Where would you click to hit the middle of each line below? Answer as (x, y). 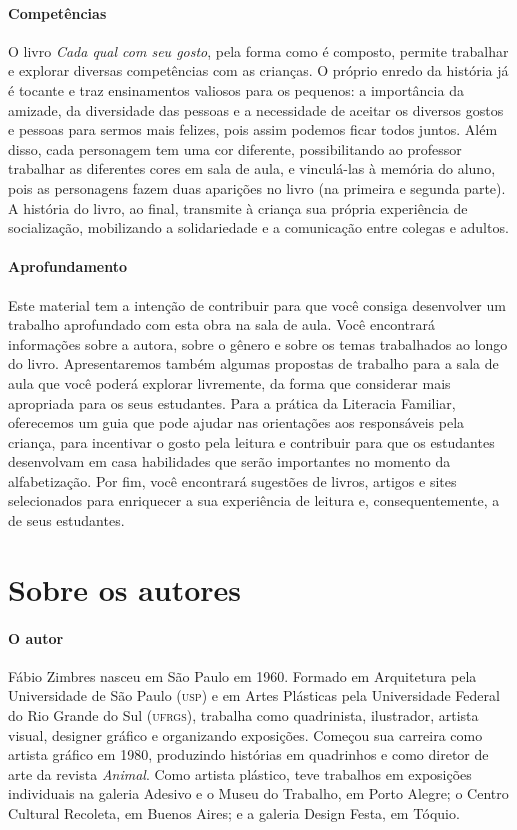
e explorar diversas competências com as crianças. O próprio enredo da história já (258, 70)
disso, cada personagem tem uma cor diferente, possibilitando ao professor (235, 148)
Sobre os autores (125, 588)
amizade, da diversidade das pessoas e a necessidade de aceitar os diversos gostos (256, 109)
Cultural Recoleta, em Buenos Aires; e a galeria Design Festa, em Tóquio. (234, 812)
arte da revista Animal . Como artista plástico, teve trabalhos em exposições (240, 773)
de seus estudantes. (66, 520)
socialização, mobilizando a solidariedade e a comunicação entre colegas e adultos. (258, 227)
